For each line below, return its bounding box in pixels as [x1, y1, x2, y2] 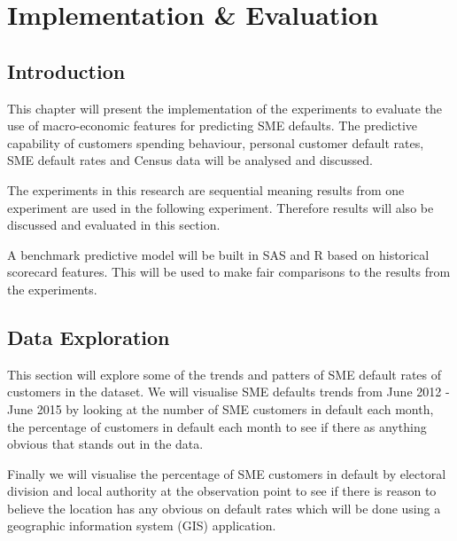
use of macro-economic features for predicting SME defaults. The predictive [7, 116, 418, 135]
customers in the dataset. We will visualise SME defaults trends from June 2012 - [7, 382, 450, 401]
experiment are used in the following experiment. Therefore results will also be [7, 198, 434, 216]
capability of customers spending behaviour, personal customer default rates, [7, 133, 424, 152]
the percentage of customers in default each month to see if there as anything [7, 417, 427, 435]
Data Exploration [7, 323, 170, 350]
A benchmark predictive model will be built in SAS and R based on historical [7, 245, 430, 263]
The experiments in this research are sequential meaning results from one [7, 180, 405, 199]
